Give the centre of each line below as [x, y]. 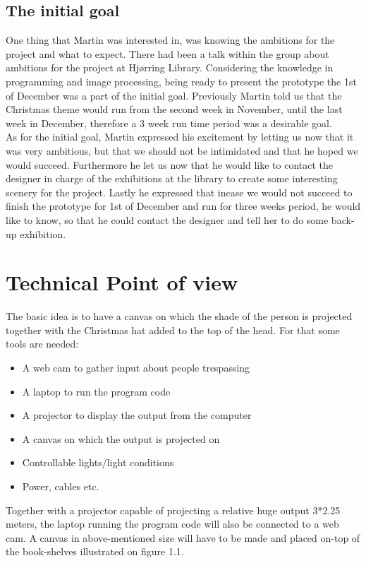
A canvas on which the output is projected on [121, 438]
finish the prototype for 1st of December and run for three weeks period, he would [183, 206]
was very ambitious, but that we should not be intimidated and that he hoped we [182, 150]
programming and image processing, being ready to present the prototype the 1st [181, 81]
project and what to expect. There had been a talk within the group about [167, 53]
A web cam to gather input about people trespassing [136, 368]
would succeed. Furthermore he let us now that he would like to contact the [169, 164]
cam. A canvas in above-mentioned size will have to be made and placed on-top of [183, 537]
